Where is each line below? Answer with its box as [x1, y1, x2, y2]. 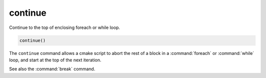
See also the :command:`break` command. [9, 66, 96, 72]
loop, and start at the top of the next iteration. [9, 57, 101, 63]
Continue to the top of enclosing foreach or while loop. [9, 25, 120, 30]
